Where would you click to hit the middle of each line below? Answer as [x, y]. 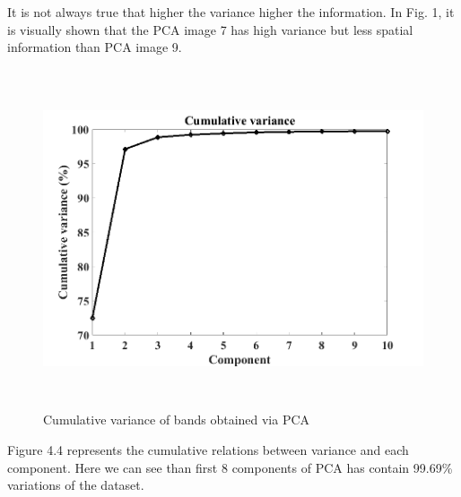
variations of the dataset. [76, 485]
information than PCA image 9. [95, 47]
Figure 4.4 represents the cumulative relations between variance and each [208, 449]
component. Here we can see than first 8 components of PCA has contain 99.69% [230, 467]
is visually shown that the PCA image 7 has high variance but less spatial [210, 29]
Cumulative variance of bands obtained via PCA [177, 420]
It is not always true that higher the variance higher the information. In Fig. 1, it [231, 12]
